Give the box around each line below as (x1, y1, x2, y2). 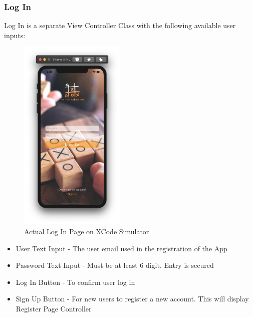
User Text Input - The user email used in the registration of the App (16, 243, 227, 253)
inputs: (4, 30, 26, 40)
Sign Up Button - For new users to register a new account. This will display (16, 293, 249, 304)
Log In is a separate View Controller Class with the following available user (4, 20, 236, 31)
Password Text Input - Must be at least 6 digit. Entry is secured (16, 260, 214, 270)
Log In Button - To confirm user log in (16, 276, 135, 287)
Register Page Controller (16, 303, 92, 313)
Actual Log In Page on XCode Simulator (24, 226, 149, 236)
